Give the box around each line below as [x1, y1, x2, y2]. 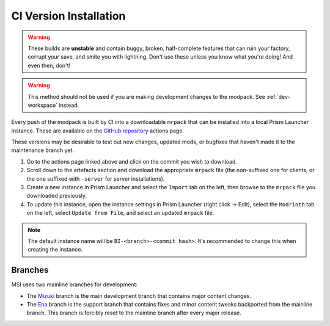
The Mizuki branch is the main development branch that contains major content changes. [26, 292, 252, 299]
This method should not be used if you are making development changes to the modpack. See [28, 93, 266, 100]
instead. [59, 101, 79, 109]
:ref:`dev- [266, 93, 290, 100]
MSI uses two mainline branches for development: [11, 281, 137, 288]
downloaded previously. [26, 192, 87, 200]
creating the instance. [28, 246, 82, 253]
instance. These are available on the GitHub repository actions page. [11, 127, 185, 134]
